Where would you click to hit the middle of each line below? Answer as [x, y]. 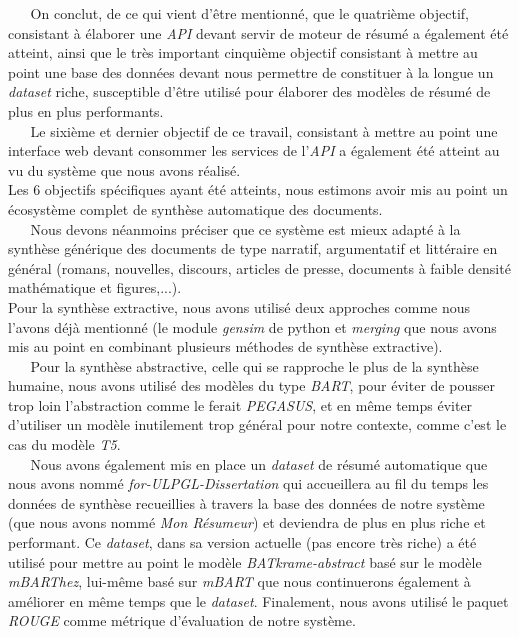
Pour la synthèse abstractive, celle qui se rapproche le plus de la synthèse [254, 365]
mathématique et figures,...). [95, 287]
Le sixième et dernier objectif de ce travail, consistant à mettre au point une [264, 130]
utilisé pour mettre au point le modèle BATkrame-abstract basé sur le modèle [245, 561]
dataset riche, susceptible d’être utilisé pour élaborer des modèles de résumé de [249, 91]
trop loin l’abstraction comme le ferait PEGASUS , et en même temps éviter [240, 404]
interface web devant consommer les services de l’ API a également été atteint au [254, 150]
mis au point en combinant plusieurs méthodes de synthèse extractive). [225, 346]
